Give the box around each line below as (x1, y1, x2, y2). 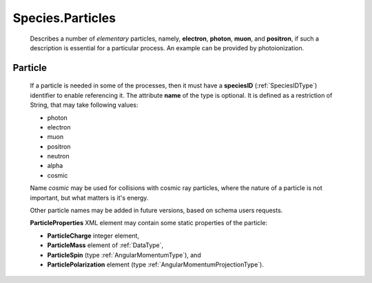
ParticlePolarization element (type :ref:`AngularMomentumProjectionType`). (47, 260, 265, 269)
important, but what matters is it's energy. (30, 193, 149, 202)
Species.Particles (12, 10, 116, 25)
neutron (47, 152, 70, 160)
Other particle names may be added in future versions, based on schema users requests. (30, 207, 283, 215)
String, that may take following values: (30, 101, 138, 109)
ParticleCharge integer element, (47, 231, 140, 240)
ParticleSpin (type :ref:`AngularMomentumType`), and (47, 251, 201, 259)
